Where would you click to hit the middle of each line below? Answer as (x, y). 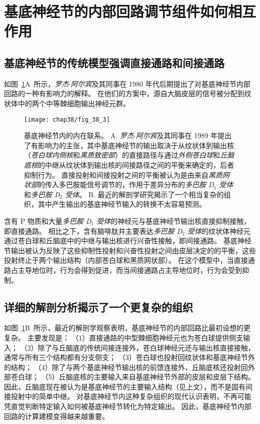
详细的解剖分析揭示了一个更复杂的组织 (98, 307)
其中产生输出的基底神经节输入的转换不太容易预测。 (122, 204)
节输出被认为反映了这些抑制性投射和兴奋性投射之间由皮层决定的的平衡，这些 (130, 250)
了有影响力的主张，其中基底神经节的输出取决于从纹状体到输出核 (129, 145)
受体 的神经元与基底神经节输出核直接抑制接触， (174, 221)
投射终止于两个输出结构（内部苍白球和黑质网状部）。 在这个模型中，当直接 (126, 260)
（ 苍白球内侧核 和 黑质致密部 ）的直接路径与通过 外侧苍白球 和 (122, 155)
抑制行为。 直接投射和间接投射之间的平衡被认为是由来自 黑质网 (127, 174)
